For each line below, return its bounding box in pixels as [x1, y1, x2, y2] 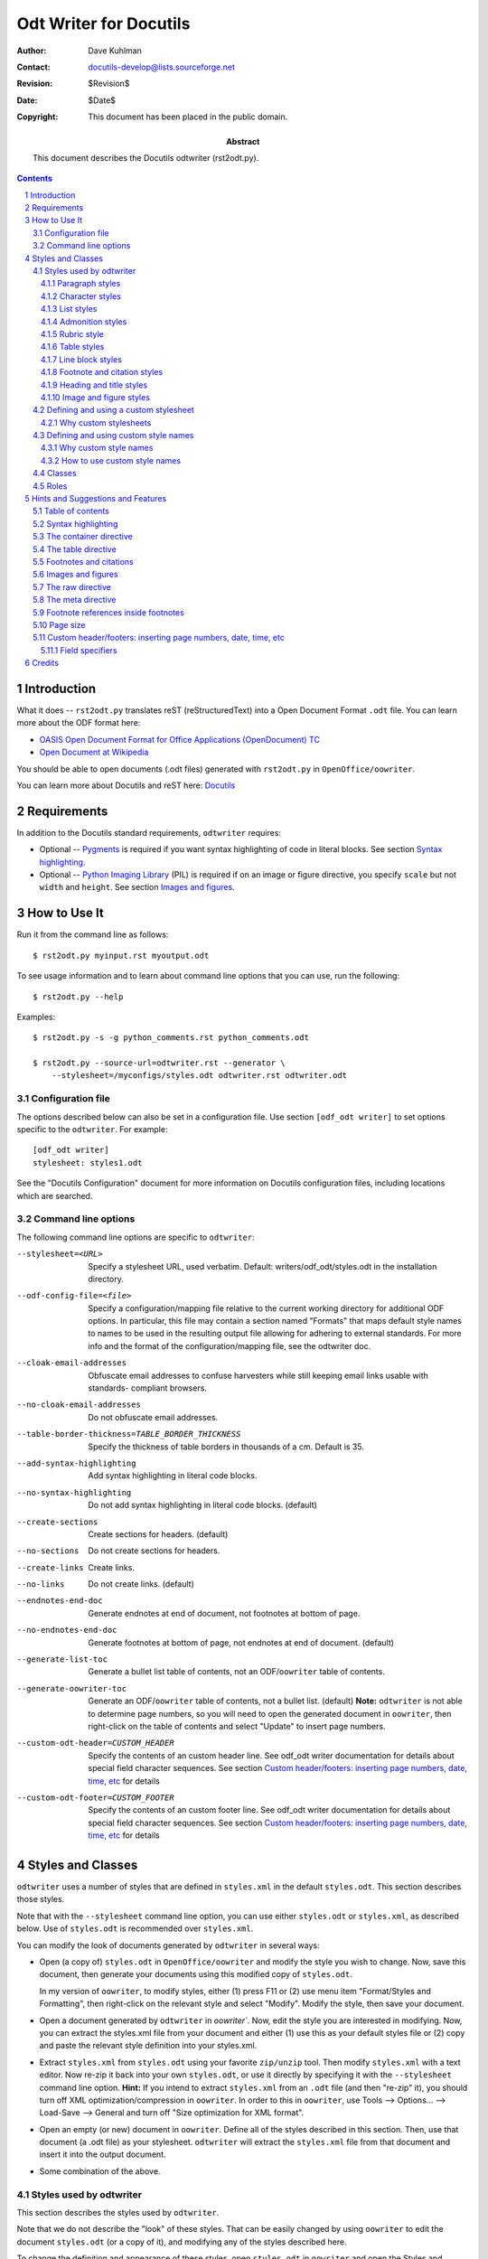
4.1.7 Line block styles [41, 353, 122, 365]
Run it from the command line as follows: [16, 929, 169, 940]
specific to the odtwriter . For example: [16, 1124, 168, 1135]
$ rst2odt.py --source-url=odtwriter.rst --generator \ [33, 1058, 286, 1068]
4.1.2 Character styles [41, 290, 122, 302]
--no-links [16, 1579, 65, 1589]
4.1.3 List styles [41, 304, 98, 314]
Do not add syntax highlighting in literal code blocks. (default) [88, 1500, 318, 1511]
